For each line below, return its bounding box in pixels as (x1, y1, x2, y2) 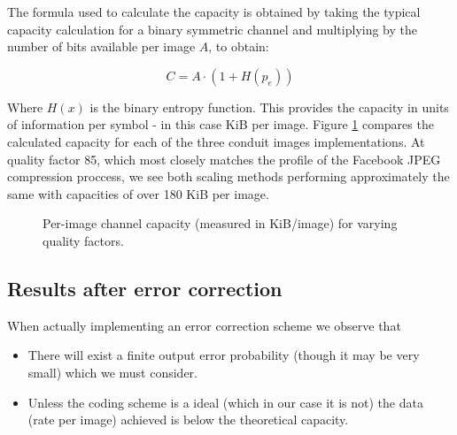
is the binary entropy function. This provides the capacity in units (89, 97, 449, 116)
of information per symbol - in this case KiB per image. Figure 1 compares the (7, 115, 434, 134)
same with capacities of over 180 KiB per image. (7, 184, 269, 202)
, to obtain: (208, 37, 269, 56)
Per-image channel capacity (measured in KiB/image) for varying (43, 214, 398, 233)
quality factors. (43, 231, 124, 249)
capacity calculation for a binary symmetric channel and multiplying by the (7, 19, 418, 38)
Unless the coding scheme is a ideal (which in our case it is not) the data (27, 393, 423, 411)
